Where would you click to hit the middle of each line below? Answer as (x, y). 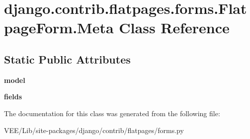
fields (13, 97)
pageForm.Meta (59, 28)
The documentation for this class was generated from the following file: (112, 113)
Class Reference (174, 28)
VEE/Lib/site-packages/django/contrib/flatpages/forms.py (94, 130)
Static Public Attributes (67, 59)
